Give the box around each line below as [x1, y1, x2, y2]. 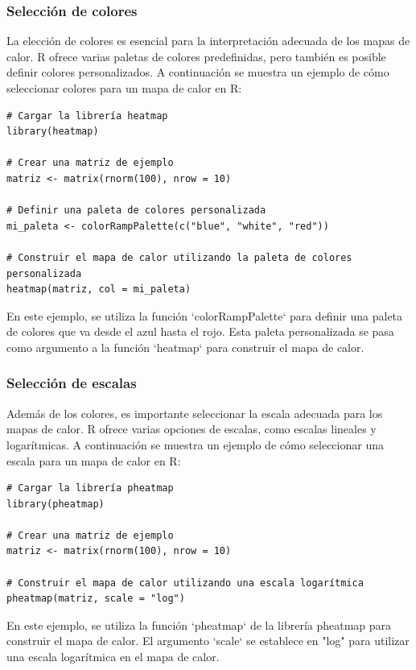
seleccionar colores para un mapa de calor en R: [6, 80, 242, 96]
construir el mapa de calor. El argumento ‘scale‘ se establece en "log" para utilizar [6, 632, 410, 649]
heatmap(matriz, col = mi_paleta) [6, 283, 192, 296]
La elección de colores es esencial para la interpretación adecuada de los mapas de [6, 32, 410, 49]
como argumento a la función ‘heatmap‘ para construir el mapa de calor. [6, 338, 365, 355]
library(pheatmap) [6, 498, 105, 510]
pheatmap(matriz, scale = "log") [6, 593, 185, 605]
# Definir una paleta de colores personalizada [6, 205, 266, 217]
